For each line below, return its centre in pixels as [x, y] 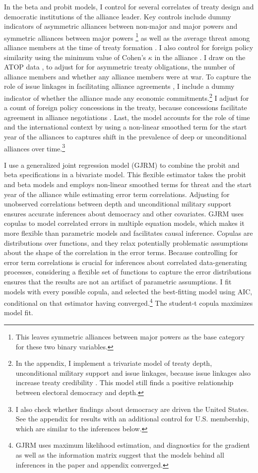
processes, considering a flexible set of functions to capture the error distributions [128, 272]
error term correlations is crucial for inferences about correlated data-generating [126, 262]
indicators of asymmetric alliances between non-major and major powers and [121, 26]
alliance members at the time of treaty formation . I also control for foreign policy [129, 47]
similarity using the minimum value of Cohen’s [75, 57]
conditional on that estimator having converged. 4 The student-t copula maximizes [129, 302]
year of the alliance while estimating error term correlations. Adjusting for [117, 194]
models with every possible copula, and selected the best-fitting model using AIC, [128, 291]
